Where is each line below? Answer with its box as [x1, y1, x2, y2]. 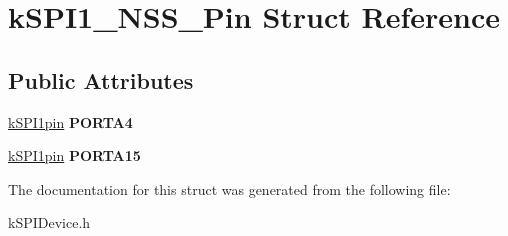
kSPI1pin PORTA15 [8, 145, 141, 166]
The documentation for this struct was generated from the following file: [8, 178, 451, 199]
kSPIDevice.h [8, 212, 91, 233]
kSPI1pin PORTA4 [8, 111, 133, 132]
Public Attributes [8, 64, 194, 95]
